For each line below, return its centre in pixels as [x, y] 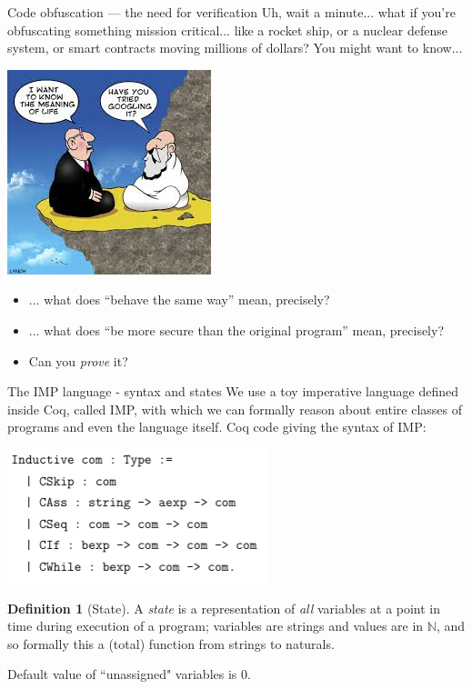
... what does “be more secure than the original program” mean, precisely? [236, 330]
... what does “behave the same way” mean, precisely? [179, 300]
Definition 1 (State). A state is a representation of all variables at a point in [224, 608]
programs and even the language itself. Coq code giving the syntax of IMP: [217, 427]
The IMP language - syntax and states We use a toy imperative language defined [233, 391]
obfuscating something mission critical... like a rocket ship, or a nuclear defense [227, 30]
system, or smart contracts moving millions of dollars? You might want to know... [235, 48]
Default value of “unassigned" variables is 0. [129, 674]
